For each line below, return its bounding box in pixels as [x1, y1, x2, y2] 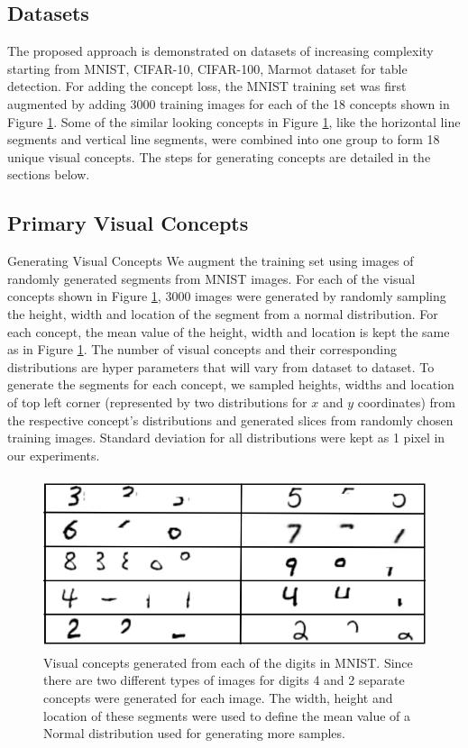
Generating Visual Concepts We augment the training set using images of [7, 251, 414, 270]
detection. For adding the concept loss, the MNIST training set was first [7, 77, 407, 96]
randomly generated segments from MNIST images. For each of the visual [7, 269, 416, 287]
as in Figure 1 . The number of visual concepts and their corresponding [7, 340, 397, 359]
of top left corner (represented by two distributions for [7, 392, 307, 411]
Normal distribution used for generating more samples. [43, 724, 345, 743]
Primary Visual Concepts [7, 209, 249, 237]
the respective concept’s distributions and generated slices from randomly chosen [7, 410, 454, 429]
